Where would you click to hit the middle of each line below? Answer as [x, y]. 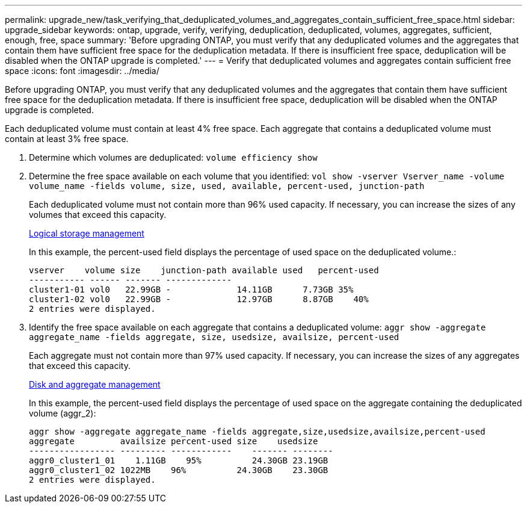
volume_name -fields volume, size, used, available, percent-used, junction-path [227, 186]
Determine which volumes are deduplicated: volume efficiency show [173, 157]
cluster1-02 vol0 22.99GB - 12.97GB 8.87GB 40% [199, 299]
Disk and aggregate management [95, 384]
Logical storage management [87, 233]
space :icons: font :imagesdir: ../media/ [82, 71]
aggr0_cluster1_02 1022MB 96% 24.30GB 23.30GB [179, 470]
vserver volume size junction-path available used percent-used [204, 270]
